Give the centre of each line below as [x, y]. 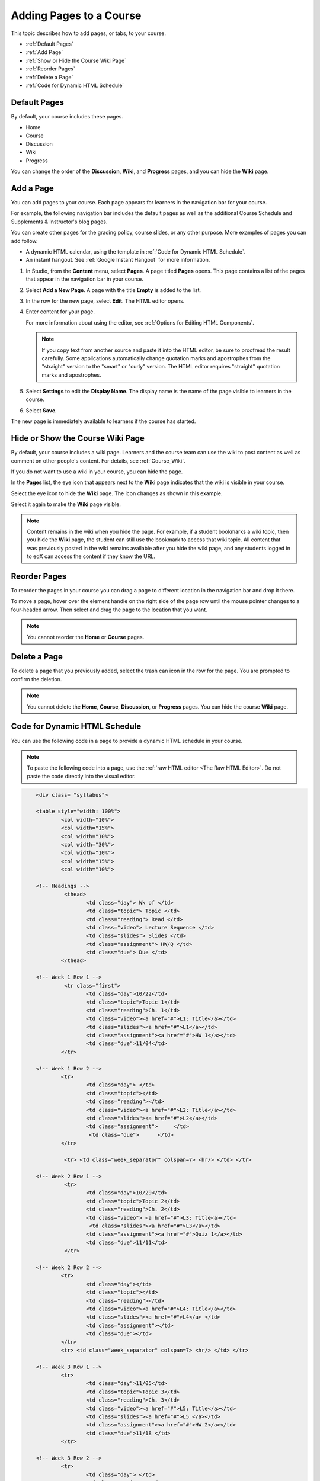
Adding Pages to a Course [76, 15]
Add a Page [33, 188]
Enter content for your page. [60, 312]
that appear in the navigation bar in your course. [84, 279]
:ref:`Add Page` [44, 52]
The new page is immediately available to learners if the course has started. [103, 421]
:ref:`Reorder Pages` [50, 69]
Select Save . [41, 410]
